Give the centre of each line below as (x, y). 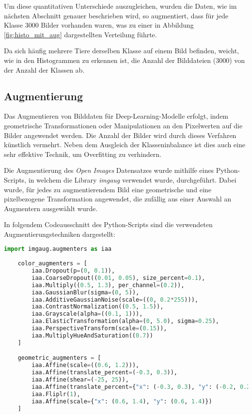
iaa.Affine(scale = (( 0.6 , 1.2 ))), (86, 365)
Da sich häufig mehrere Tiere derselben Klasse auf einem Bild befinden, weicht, (121, 51)
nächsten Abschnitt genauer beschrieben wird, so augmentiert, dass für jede (116, 15)
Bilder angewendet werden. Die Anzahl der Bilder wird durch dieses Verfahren (120, 135)
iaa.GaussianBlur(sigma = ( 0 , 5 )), (86, 292)
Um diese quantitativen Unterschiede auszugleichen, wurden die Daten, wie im (120, 6)
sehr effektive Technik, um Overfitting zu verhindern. (83, 154)
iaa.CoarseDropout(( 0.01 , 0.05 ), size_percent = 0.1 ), (118, 278)
